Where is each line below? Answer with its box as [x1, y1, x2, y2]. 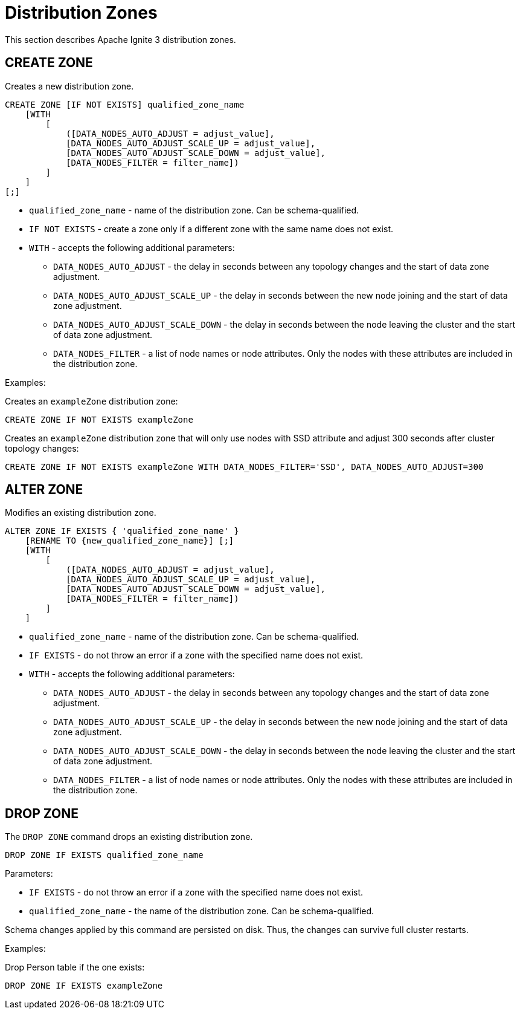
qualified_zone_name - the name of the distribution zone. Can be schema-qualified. [29, 906, 374, 917]
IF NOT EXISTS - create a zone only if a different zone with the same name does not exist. [29, 223, 394, 234]
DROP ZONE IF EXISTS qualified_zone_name [5, 850, 204, 860]
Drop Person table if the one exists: [5, 962, 145, 973]
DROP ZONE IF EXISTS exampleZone [5, 981, 163, 991]
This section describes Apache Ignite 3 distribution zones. [5, 34, 236, 45]
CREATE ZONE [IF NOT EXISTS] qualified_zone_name [5, 99, 245, 109]
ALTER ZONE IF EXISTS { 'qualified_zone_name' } [5, 526, 239, 536]
